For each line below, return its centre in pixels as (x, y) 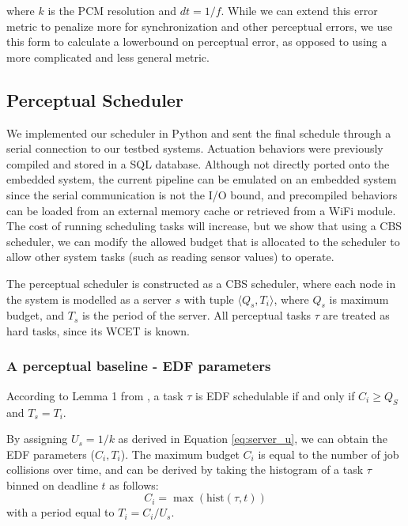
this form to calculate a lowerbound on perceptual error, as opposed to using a (197, 42)
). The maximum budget (180, 454)
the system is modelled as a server (89, 299)
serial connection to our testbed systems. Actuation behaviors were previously (195, 148)
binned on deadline (52, 484)
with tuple (209, 299)
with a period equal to (60, 512)
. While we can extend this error (299, 10)
